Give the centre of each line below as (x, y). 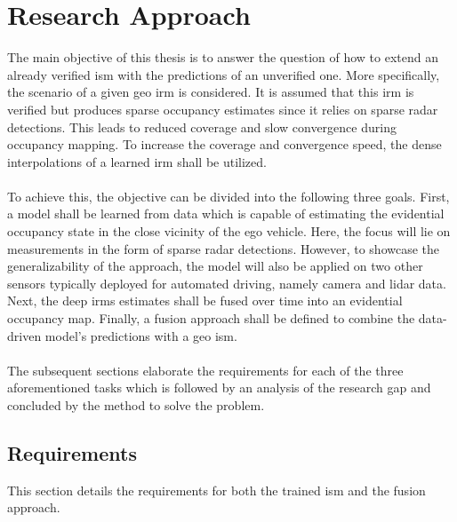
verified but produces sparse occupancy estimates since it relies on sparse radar (223, 109)
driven (24, 335)
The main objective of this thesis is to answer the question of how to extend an (223, 57)
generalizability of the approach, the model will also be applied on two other (215, 266)
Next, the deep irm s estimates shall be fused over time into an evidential (205, 301)
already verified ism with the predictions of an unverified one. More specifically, (224, 74)
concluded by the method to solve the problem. (136, 405)
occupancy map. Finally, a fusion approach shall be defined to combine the (211, 318)
